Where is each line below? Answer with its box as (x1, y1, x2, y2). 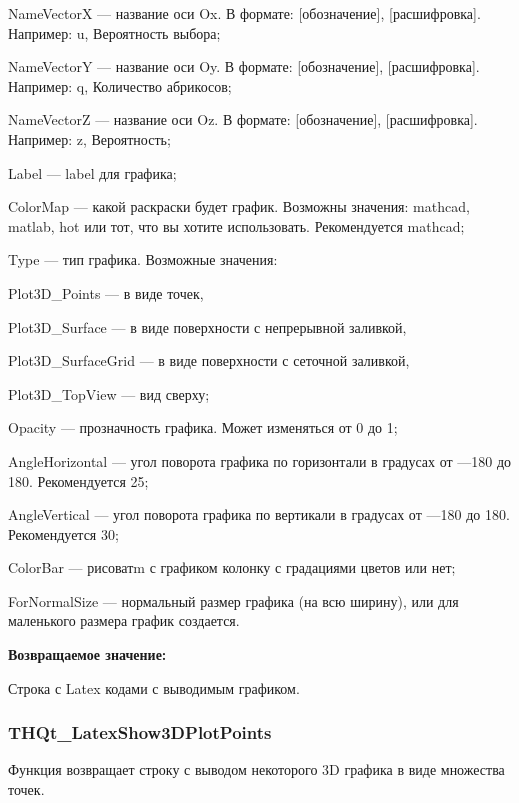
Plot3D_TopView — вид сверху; (8, 383, 210, 404)
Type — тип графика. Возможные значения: (8, 249, 278, 270)
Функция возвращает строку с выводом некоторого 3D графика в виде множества (8, 759, 505, 780)
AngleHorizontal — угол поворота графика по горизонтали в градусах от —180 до (8, 450, 512, 471)
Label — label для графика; (8, 162, 177, 183)
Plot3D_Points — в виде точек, (8, 282, 204, 303)
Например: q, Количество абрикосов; (8, 75, 232, 96)
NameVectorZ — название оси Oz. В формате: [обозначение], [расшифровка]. (8, 109, 478, 130)
